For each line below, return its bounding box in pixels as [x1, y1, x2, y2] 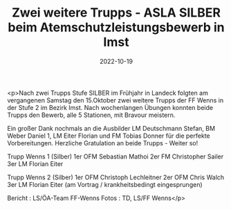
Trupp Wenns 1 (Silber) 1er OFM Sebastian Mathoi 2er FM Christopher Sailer [7, 152, 223, 161]
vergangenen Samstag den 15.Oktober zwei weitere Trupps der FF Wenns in [7, 96, 223, 104]
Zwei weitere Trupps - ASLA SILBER [11, 5, 221, 21]
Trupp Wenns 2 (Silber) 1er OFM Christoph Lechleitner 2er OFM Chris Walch [7, 173, 225, 181]
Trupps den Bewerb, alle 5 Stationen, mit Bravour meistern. [7, 111, 176, 119]
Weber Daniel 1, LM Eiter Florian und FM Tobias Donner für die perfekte [7, 131, 210, 140]
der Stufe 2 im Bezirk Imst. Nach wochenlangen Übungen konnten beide [7, 103, 213, 111]
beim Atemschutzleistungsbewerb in [8, 19, 225, 35]
